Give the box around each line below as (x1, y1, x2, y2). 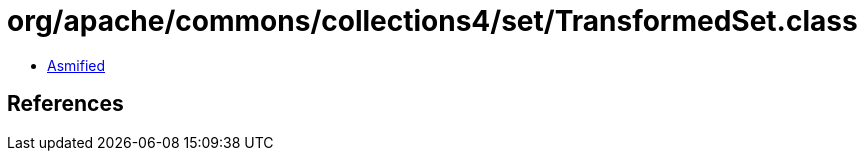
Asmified (47, 56, 106, 74)
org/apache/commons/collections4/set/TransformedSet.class (7, 4, 858, 38)
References (7, 91, 124, 117)
